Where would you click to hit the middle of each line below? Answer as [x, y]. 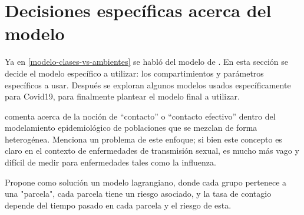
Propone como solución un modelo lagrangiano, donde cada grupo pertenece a [146, 182]
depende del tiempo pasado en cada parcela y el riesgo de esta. [118, 205]
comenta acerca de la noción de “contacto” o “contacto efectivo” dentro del [140, 116]
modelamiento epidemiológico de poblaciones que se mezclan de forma [131, 128]
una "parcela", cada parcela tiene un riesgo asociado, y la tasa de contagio [138, 193]
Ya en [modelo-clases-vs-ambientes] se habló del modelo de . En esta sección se [147, 62]
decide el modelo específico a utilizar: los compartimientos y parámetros [134, 73]
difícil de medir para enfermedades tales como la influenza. [110, 162]
